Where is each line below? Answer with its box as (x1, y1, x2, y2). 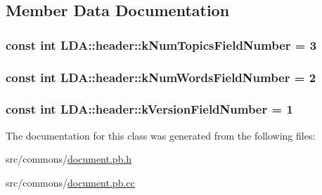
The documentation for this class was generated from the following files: (6, 128, 316, 142)
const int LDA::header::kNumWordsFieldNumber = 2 (6, 68, 316, 86)
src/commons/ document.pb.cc (6, 175, 135, 189)
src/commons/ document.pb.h (6, 152, 132, 166)
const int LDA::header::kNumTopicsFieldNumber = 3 (6, 36, 317, 53)
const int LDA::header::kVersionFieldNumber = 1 (6, 100, 293, 118)
